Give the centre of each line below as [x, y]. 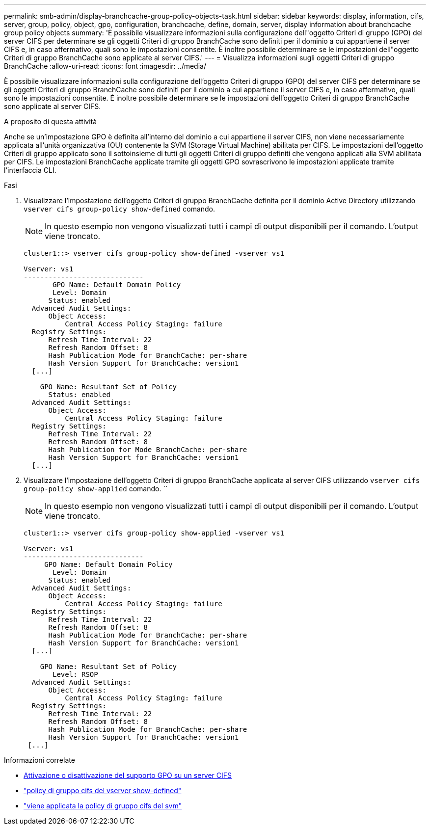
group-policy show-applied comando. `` [96, 489]
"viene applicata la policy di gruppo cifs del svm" [103, 806]
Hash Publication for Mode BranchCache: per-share [148, 450]
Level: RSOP [75, 674]
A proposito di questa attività [51, 121]
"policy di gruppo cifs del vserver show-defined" [103, 790]
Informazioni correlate [40, 760]
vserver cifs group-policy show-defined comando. [120, 209]
